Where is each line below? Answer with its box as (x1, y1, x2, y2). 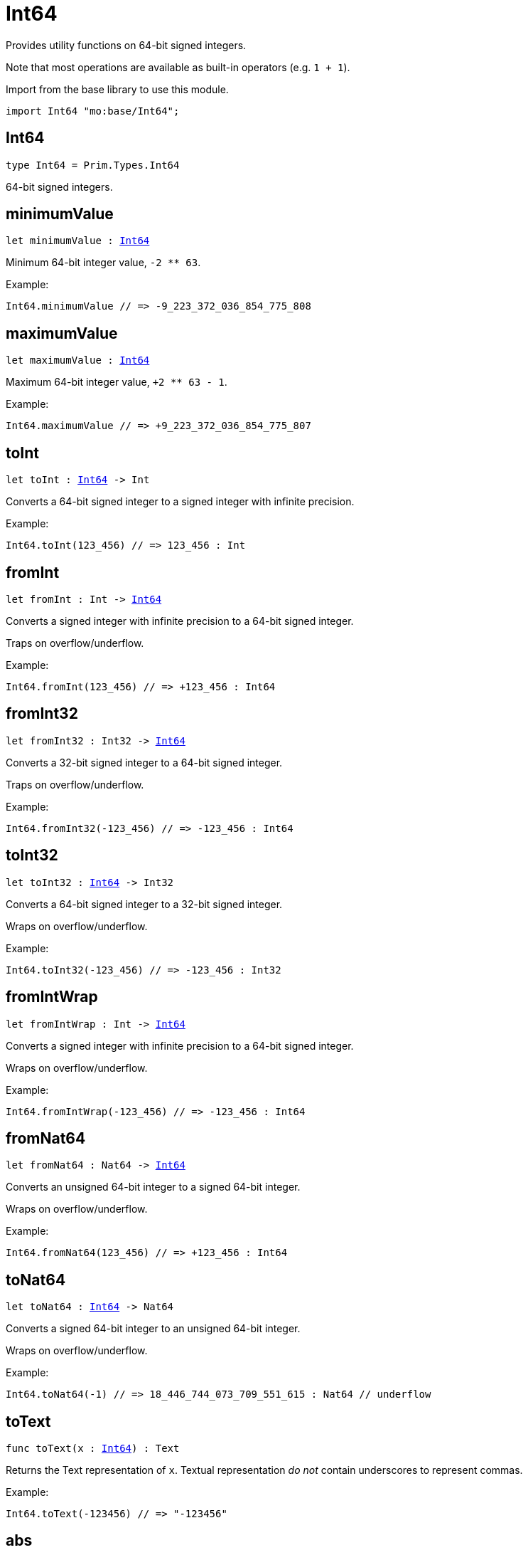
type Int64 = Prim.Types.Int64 (6, 159, 180, 171)
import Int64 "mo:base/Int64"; (6, 105, 180, 117)
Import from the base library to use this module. (6, 83, 229, 95)
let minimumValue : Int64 (6, 235, 150, 247)
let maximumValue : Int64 (6, 354, 150, 367)
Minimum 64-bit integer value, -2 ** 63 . (6, 256, 201, 269)
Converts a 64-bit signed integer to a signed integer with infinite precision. (6, 495, 355, 508)
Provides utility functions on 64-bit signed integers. (6, 38, 247, 51)
